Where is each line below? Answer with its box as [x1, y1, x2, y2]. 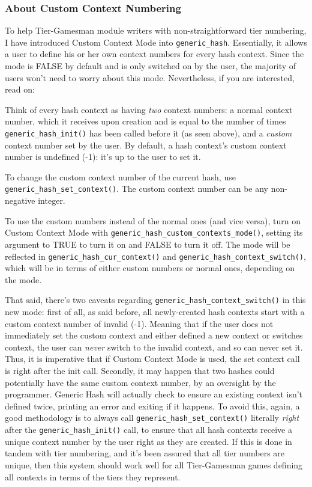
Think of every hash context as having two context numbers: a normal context [5, 103, 293, 115]
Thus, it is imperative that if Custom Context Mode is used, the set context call [5, 352, 300, 365]
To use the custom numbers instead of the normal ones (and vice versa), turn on [5, 214, 301, 227]
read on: [5, 83, 35, 96]
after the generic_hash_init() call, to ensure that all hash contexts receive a [5, 423, 292, 436]
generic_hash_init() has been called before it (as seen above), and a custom [5, 127, 292, 139]
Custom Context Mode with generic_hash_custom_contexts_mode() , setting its [5, 226, 303, 239]
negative [5, 194, 35, 207]
